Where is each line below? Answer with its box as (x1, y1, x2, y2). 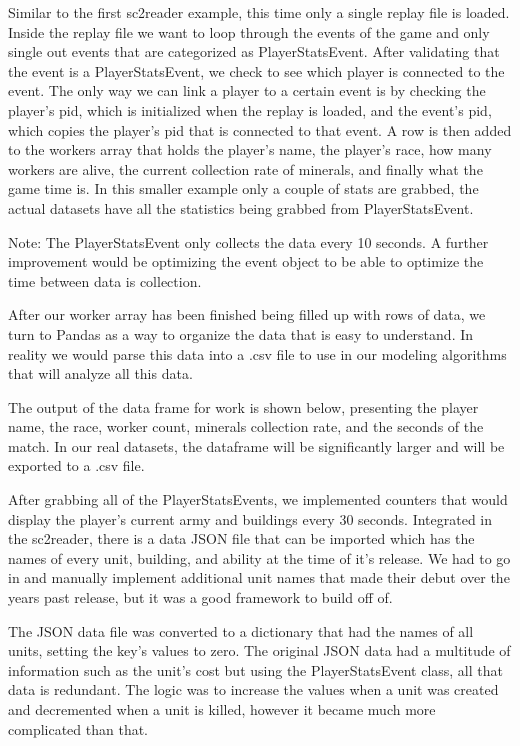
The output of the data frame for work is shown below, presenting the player (8, 396, 479, 417)
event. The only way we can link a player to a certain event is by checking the (8, 80, 486, 101)
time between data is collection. (8, 270, 202, 291)
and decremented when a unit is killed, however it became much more (8, 699, 436, 719)
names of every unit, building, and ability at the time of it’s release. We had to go (8, 547, 511, 568)
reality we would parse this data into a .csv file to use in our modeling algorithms (8, 343, 507, 364)
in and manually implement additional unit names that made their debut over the (8, 567, 510, 588)
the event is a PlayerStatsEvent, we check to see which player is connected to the (8, 60, 505, 81)
